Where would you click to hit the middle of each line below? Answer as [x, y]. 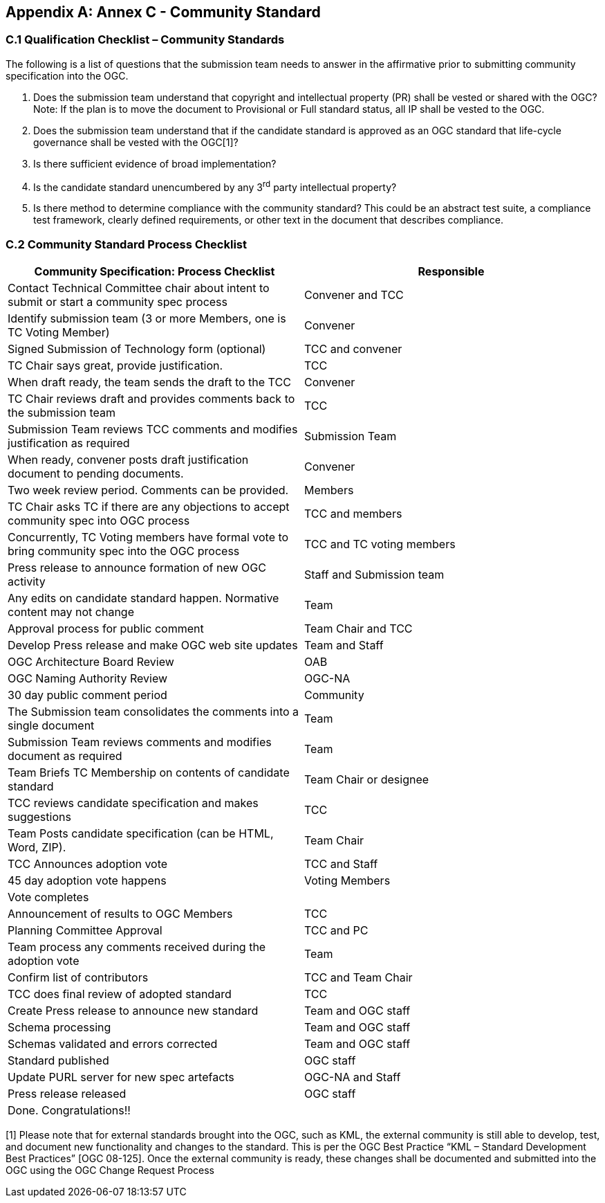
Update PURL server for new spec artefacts [121, 1077]
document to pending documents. [96, 474]
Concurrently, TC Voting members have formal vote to [148, 537]
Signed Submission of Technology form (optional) [137, 349]
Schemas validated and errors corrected [113, 1044]
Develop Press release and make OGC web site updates [153, 645]
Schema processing [59, 1028]
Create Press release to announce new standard [133, 1011]
